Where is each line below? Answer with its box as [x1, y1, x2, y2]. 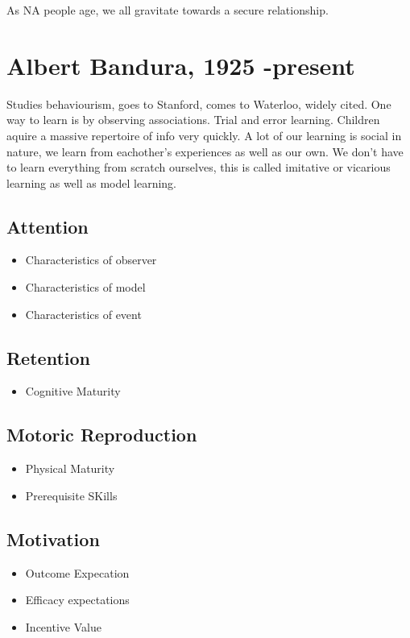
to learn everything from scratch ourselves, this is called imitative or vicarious [6, 159, 391, 176]
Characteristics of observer [25, 251, 157, 268]
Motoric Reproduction [6, 422, 197, 447]
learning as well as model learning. [6, 174, 177, 191]
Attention [6, 213, 89, 238]
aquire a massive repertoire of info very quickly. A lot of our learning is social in [6, 126, 402, 143]
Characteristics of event [25, 305, 142, 322]
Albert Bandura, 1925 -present [6, 48, 355, 81]
